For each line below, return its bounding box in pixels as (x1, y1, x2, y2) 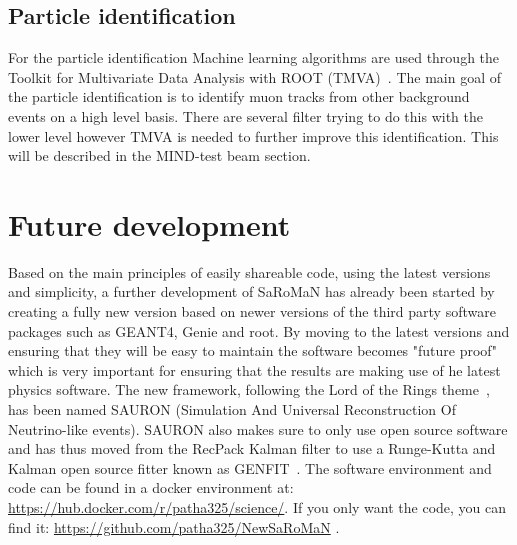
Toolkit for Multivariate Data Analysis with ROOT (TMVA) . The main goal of (8, 66, 501, 87)
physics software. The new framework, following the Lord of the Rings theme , (8, 379, 490, 400)
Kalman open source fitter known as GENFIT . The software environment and (8, 457, 492, 478)
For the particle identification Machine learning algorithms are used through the (8, 47, 500, 68)
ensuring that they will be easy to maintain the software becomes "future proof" (8, 340, 497, 361)
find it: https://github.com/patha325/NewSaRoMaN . (8, 516, 340, 537)
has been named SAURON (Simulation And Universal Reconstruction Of (8, 399, 456, 420)
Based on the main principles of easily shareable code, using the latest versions (8, 261, 491, 282)
